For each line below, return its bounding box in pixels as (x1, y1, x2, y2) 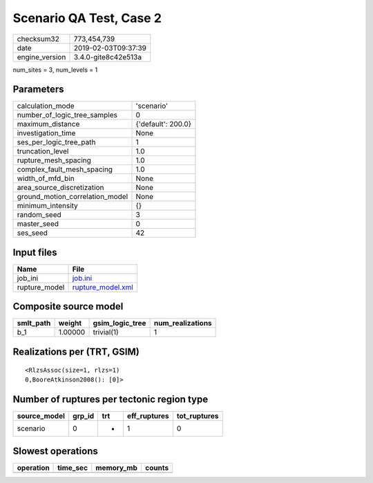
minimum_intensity (17, 201, 79, 211)
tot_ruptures (176, 411, 219, 421)
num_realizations (153, 319, 212, 328)
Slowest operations (12, 446, 98, 457)
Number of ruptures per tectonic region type (12, 393, 209, 405)
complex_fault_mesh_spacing (17, 164, 113, 174)
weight (58, 319, 82, 328)
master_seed (17, 219, 59, 229)
